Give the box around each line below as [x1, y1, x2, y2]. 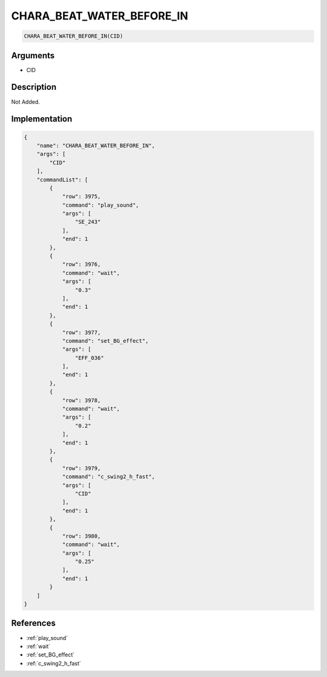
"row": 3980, [62, 533, 101, 539]
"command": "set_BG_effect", [62, 337, 149, 344]
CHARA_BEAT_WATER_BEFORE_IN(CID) [24, 33, 124, 39]
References [11, 618, 56, 628]
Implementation [11, 114, 73, 124]
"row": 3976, [62, 261, 101, 268]
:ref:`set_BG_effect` [26, 651, 75, 658]
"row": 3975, [62, 193, 101, 200]
